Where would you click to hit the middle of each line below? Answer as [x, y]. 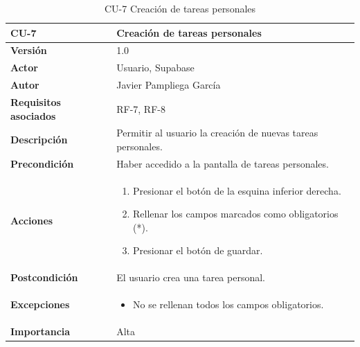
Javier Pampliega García [169, 85]
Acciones [32, 221]
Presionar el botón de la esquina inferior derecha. [237, 190]
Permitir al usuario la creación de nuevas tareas [217, 133]
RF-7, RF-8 [141, 108]
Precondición [42, 163]
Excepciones [40, 304]
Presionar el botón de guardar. [198, 250]
